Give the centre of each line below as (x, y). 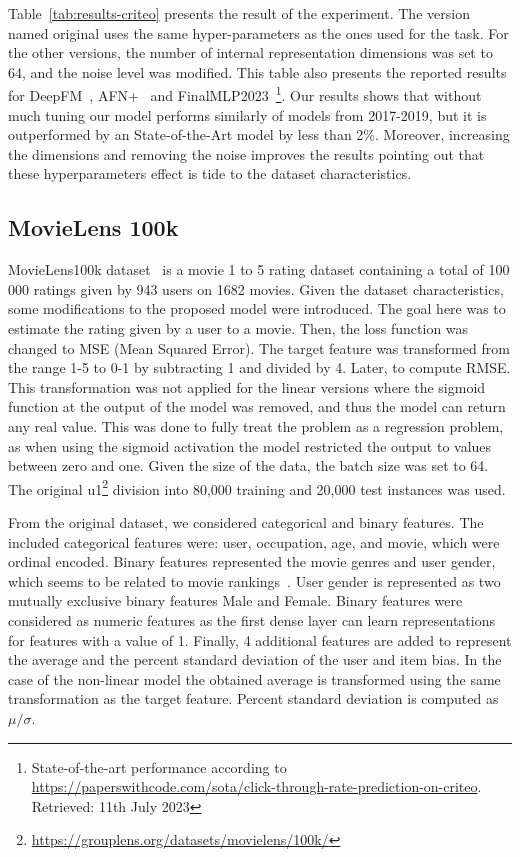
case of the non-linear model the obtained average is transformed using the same (254, 678)
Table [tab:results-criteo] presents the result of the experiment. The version (239, 13)
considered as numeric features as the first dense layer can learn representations (251, 619)
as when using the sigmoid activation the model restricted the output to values (250, 445)
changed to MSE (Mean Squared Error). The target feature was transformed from (259, 347)
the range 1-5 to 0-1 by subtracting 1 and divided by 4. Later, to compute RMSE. (259, 367)
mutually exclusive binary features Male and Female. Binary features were (235, 600)
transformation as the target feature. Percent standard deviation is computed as (253, 698)
